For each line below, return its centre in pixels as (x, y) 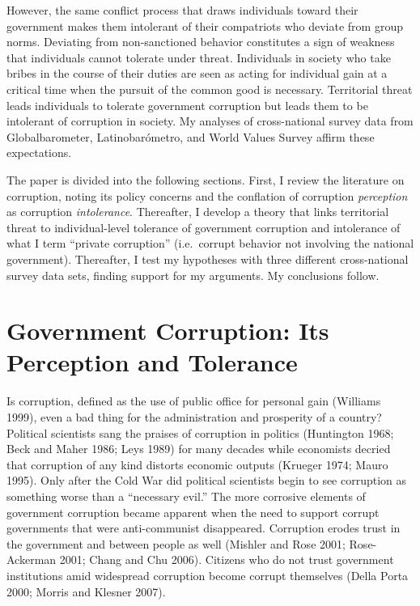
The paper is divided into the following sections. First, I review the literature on (206, 179)
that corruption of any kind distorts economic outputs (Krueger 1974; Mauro (197, 464)
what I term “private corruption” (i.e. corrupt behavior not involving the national (210, 243)
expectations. (39, 153)
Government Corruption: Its (168, 331)
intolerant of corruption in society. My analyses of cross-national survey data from (210, 121)
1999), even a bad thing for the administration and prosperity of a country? (194, 417)
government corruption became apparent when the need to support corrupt (193, 512)
